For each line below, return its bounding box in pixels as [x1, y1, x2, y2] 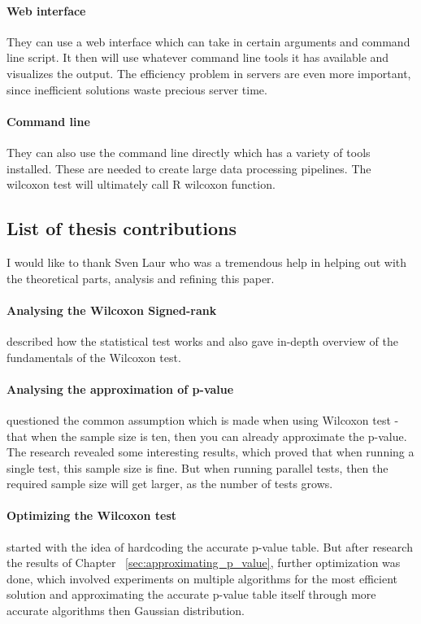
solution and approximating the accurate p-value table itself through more [7, 586, 376, 603]
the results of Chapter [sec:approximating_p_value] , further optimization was [7, 554, 401, 571]
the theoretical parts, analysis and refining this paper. [7, 269, 275, 286]
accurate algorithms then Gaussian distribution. [7, 602, 245, 619]
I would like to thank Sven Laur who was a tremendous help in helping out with [7, 253, 407, 270]
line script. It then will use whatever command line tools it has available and [7, 49, 389, 66]
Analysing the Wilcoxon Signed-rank [7, 301, 217, 318]
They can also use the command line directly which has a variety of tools [7, 143, 371, 160]
